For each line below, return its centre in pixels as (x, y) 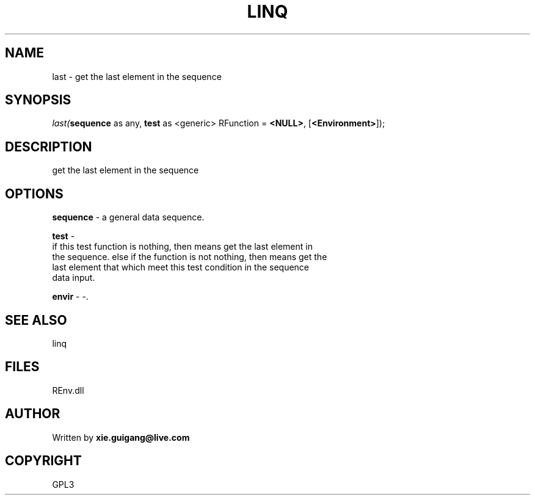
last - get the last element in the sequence (137, 76)
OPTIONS (34, 194)
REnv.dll (68, 390)
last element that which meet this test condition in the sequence (181, 267)
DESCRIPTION (49, 147)
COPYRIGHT (43, 461)
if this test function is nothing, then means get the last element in (182, 247)
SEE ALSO (36, 320)
